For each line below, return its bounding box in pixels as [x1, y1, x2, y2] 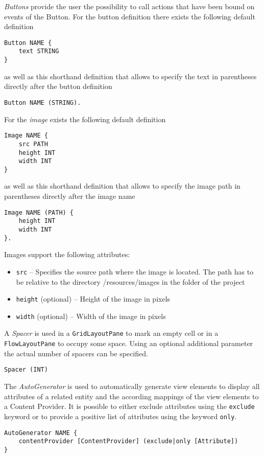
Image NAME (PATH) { [4, 209, 74, 216]
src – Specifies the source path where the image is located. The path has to [16, 266, 254, 277]
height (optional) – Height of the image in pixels [16, 293, 171, 304]
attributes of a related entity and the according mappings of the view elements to [4, 391, 259, 401]
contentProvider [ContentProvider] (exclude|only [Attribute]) [18, 438, 238, 445]
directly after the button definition [4, 81, 112, 92]
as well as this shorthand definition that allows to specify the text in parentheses [4, 71, 257, 81]
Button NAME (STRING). [4, 99, 81, 106]
